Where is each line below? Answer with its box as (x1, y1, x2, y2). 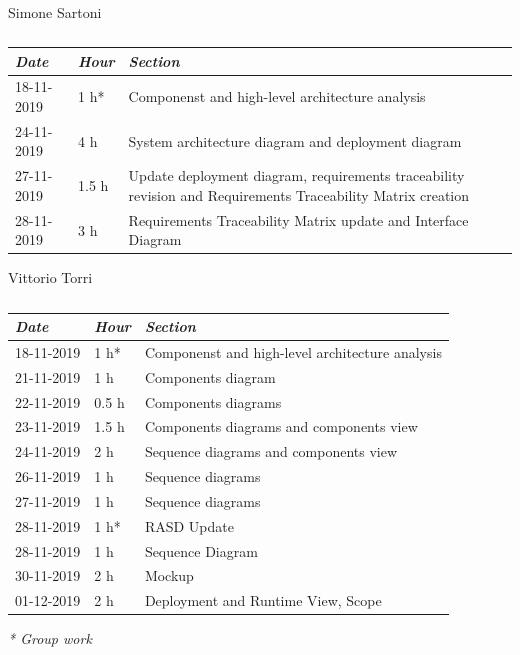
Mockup (144, 565, 194, 586)
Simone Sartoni (8, 2, 102, 22)
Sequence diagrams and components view (144, 441, 398, 462)
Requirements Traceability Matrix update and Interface (128, 209, 469, 230)
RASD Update (144, 515, 234, 536)
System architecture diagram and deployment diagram (128, 130, 462, 151)
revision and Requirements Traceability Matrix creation (128, 184, 470, 205)
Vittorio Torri (8, 267, 93, 288)
